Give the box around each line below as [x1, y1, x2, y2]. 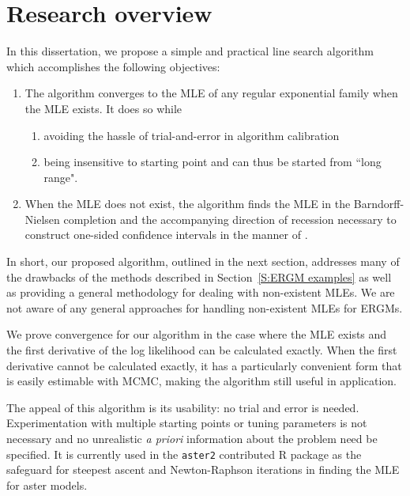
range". [43, 168, 78, 185]
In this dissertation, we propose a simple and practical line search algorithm [6, 43, 374, 59]
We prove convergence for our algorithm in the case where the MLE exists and [6, 326, 387, 343]
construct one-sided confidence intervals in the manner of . [24, 226, 308, 243]
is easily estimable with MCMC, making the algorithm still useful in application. [6, 373, 397, 389]
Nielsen [24, 210, 60, 227]
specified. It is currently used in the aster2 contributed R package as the [6, 445, 362, 462]
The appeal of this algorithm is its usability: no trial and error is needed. [6, 399, 359, 415]
